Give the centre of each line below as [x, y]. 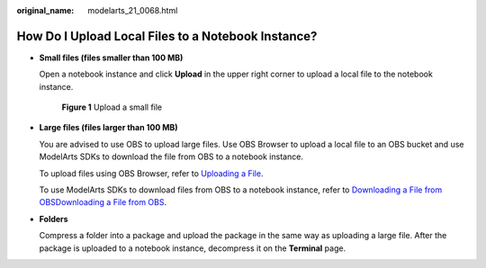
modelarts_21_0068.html [133, 10]
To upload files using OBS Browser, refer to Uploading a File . [151, 173]
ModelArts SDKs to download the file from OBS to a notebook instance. [171, 156]
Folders [54, 219]
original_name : [45, 10]
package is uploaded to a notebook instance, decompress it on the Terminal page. [193, 248]
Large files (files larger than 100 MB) [109, 128]
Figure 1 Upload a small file [112, 107]
